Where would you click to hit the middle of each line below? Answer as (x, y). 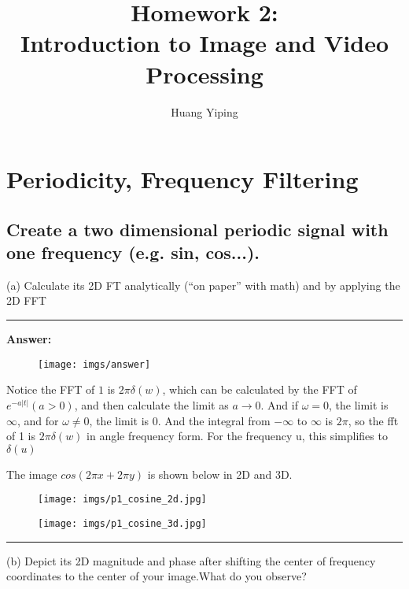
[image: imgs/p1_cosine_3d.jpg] (122, 523)
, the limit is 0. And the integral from (180, 420)
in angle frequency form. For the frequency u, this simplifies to (237, 436)
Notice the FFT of (51, 389)
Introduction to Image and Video (204, 43)
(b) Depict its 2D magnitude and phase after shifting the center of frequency (191, 560)
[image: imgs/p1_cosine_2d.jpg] (122, 500)
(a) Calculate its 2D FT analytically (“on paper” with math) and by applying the (203, 285)
